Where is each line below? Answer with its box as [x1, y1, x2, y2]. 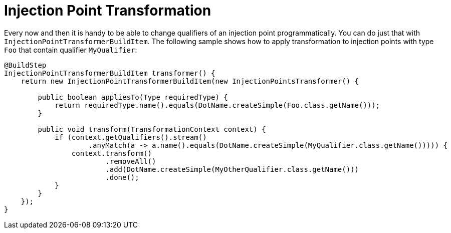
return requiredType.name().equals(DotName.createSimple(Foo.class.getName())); [55, 101, 380, 109]
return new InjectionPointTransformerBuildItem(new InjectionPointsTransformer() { [21, 77, 359, 85]
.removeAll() [105, 157, 156, 165]
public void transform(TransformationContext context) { [38, 125, 266, 133]
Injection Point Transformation [4, 2, 211, 19]
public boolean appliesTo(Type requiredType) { [38, 93, 228, 101]
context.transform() [71, 149, 152, 157]
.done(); [105, 173, 139, 181]
